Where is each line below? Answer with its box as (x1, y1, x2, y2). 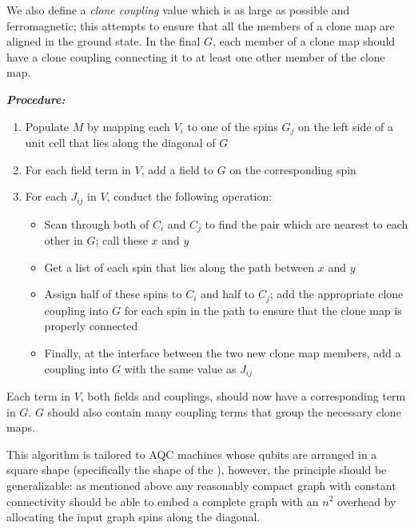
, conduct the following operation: (106, 188, 273, 205)
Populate (25, 118, 70, 134)
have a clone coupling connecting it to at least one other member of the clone (6, 48, 385, 65)
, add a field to (141, 161, 213, 177)
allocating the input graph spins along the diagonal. (6, 508, 261, 525)
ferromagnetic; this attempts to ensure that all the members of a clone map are (6, 17, 395, 34)
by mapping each (86, 118, 170, 134)
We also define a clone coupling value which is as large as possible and (6, 2, 350, 18)
